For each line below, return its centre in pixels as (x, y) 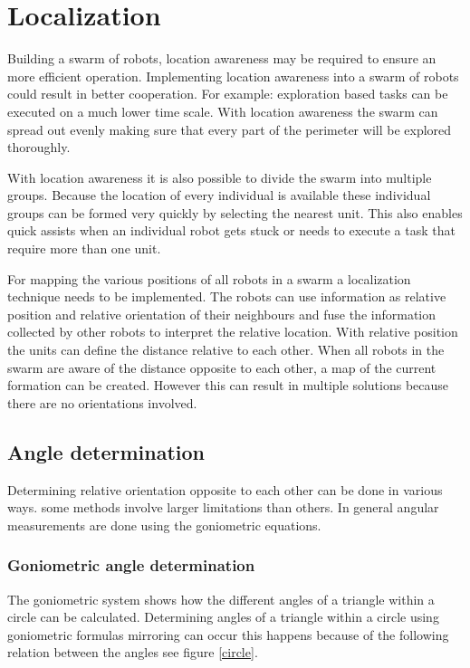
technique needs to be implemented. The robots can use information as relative (227, 296)
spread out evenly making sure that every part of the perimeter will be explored (230, 129)
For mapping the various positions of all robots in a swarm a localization (209, 278)
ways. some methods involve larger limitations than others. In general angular (223, 507)
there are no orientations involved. (102, 402)
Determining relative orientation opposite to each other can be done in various (225, 489)
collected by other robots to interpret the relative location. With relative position (233, 332)
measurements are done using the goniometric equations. (164, 525)
